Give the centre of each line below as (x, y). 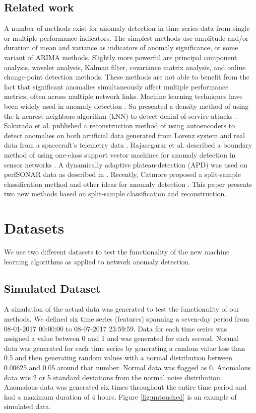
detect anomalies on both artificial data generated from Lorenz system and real (125, 135)
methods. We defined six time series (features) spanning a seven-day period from (127, 319)
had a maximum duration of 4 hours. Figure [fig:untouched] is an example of (120, 396)
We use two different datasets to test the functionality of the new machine (117, 252)
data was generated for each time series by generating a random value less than (125, 348)
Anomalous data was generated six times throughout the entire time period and (125, 387)
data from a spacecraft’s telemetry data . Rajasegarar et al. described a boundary (128, 145)
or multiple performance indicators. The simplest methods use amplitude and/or (126, 38)
